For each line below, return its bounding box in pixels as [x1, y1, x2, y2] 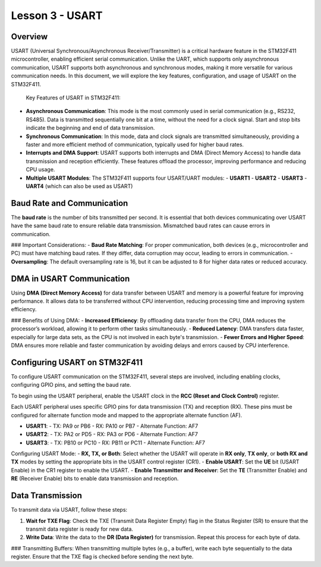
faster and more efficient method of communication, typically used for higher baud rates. [26, 140, 244, 148]
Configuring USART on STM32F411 [11, 357, 143, 367]
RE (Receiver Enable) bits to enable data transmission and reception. [11, 475, 179, 482]
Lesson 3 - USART [11, 9, 103, 22]
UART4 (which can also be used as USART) [26, 182, 133, 190]
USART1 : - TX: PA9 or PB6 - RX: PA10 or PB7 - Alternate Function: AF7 [26, 422, 199, 430]
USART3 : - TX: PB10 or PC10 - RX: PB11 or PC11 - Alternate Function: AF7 [26, 439, 205, 446]
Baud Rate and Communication [11, 198, 128, 208]
